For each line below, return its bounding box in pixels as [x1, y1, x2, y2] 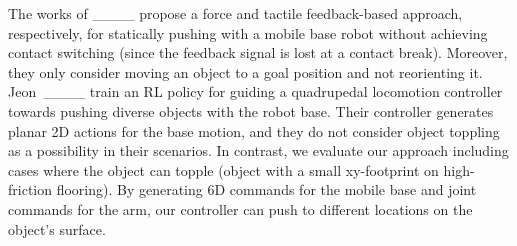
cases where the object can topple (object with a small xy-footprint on [8, 159, 439, 180]
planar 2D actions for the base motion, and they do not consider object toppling [8, 120, 500, 141]
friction [8, 179, 53, 200]
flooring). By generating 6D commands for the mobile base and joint [56, 179, 477, 200]
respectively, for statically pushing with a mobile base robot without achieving [8, 22, 488, 43]
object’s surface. [8, 218, 106, 239]
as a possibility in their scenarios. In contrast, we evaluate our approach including [8, 140, 509, 161]
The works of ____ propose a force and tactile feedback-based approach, [8, 3, 463, 23]
